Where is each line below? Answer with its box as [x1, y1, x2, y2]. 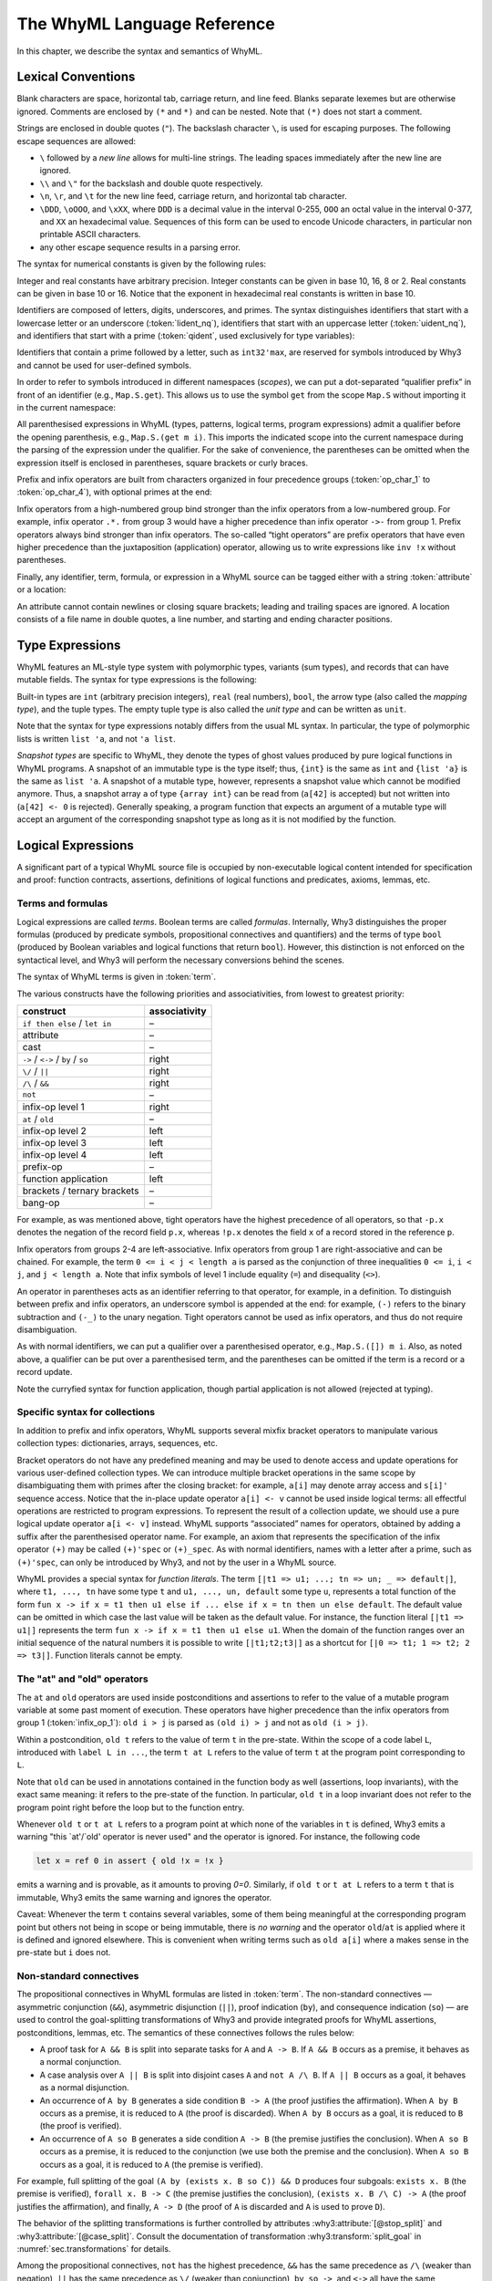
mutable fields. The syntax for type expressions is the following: [16, 674, 257, 685]
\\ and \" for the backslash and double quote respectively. [39, 178, 263, 189]
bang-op [22, 1196, 60, 1209]
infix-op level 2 [22, 1124, 87, 1137]
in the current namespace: [16, 402, 117, 413]
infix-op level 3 [22, 1136, 87, 1149]
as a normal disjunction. [39, 2082, 129, 2093]
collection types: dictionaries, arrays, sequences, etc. [16, 1438, 219, 1449]
